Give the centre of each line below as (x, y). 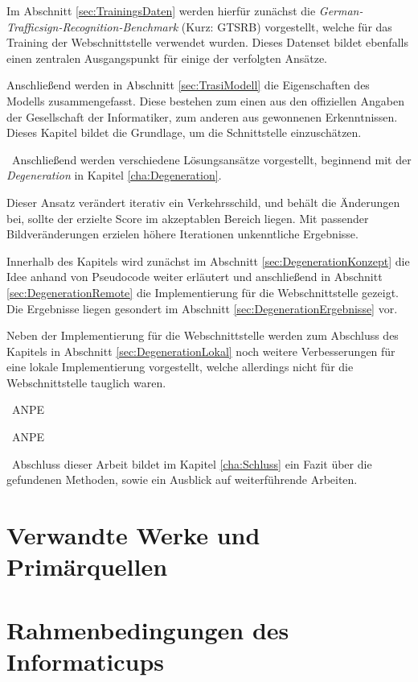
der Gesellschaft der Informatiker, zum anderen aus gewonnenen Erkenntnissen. (202, 116)
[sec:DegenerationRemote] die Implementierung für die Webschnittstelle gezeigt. (203, 292)
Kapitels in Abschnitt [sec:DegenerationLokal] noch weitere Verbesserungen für (201, 351)
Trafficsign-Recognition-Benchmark (92, 26)
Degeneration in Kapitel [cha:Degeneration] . (114, 175)
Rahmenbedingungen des (148, 629)
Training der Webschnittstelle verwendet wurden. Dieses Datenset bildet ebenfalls (207, 42)
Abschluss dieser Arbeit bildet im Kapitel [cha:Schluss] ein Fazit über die (192, 463)
